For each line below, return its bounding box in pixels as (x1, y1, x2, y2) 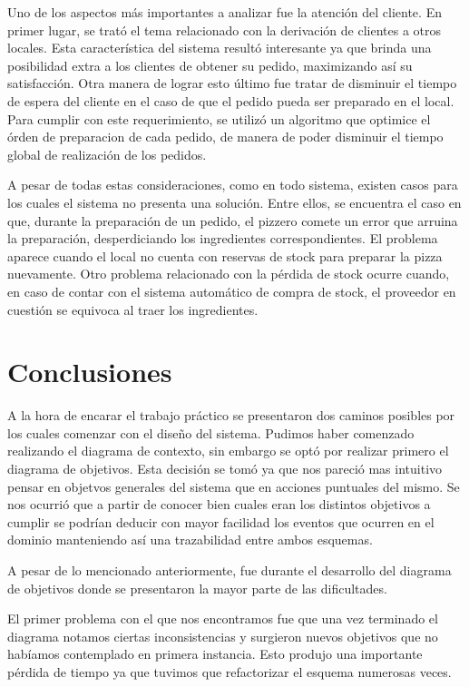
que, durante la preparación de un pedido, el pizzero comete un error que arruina (7, 211, 458, 230)
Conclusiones (7, 353, 172, 390)
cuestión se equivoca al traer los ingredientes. (7, 299, 259, 319)
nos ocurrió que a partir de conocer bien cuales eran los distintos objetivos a (7, 495, 431, 514)
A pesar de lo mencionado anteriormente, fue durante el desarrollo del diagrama (7, 560, 452, 579)
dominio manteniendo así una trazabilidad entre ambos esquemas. (7, 530, 373, 549)
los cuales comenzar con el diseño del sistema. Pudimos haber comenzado (7, 423, 415, 442)
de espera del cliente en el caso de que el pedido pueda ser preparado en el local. (7, 91, 454, 110)
